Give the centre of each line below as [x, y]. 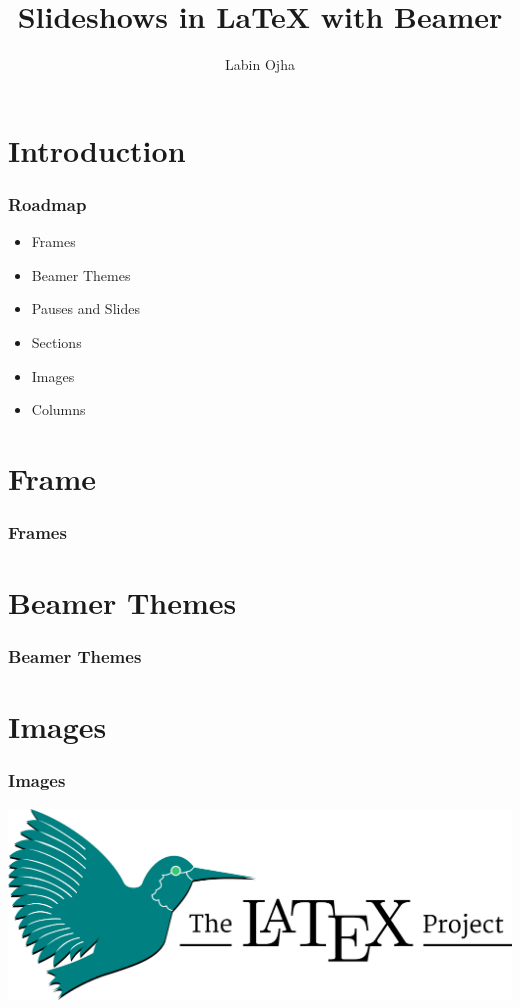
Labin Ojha [260, 64]
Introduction [97, 149]
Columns [58, 409]
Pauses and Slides [85, 308]
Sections [56, 341]
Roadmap [47, 203]
